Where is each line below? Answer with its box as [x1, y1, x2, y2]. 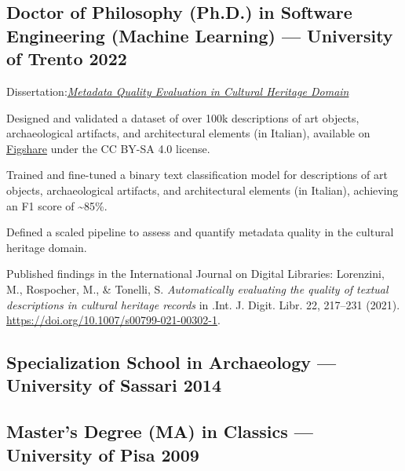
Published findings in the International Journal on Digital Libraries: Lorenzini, [6, 265, 385, 282]
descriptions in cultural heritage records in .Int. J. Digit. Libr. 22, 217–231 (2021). [6, 296, 400, 312]
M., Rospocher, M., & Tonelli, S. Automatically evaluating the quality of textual [6, 280, 389, 297]
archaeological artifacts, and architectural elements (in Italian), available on [6, 125, 370, 141]
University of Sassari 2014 [6, 373, 221, 397]
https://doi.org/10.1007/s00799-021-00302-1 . [6, 312, 221, 328]
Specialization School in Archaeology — [6, 350, 337, 374]
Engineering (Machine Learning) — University [6, 23, 393, 47]
